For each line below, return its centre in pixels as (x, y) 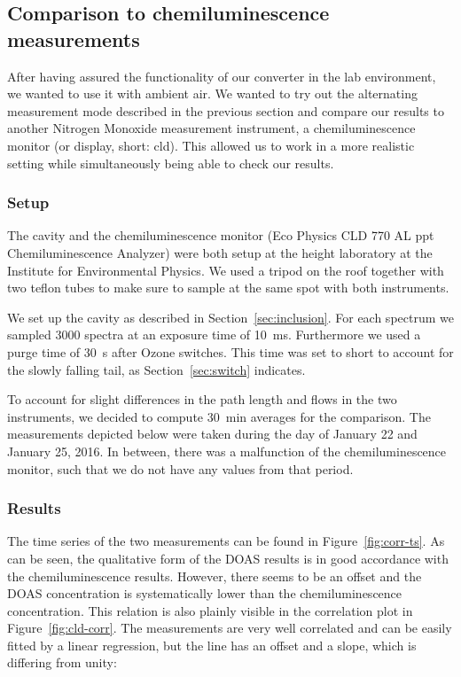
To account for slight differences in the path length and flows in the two (202, 399)
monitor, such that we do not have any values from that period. (180, 468)
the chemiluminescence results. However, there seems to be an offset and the (215, 576)
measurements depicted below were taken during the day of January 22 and (212, 434)
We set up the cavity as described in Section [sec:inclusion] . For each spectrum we (230, 317)
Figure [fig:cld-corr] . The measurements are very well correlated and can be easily (230, 628)
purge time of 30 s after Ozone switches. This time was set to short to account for (230, 351)
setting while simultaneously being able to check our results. (171, 163)
